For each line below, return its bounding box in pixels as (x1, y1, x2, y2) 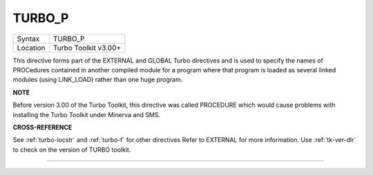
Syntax (17, 34, 40, 43)
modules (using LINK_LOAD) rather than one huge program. (12, 76, 183, 84)
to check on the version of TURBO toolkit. (12, 145, 131, 154)
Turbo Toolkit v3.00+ (52, 43, 122, 52)
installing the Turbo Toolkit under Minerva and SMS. (12, 110, 161, 119)
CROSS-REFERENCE (12, 123, 73, 131)
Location (17, 43, 46, 52)
